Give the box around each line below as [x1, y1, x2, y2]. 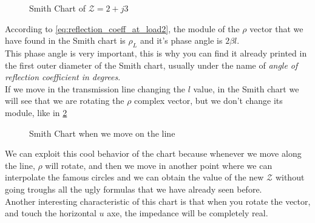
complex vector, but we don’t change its [134, 94, 283, 107]
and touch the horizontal [5, 207, 97, 219]
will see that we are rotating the [5, 94, 124, 107]
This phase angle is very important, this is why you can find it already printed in [5, 46, 307, 59]
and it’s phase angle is [140, 34, 223, 47]
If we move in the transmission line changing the [5, 82, 185, 95]
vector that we [249, 22, 303, 35]
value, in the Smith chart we [193, 82, 299, 95]
